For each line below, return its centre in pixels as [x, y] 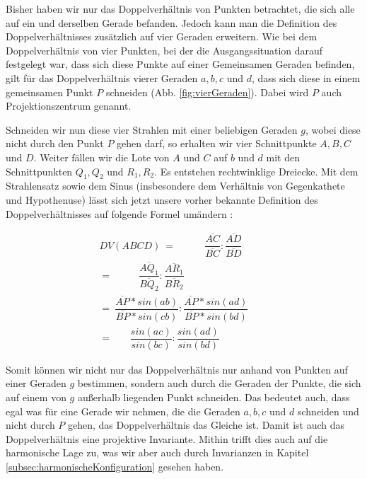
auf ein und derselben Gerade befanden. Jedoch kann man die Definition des [171, 22]
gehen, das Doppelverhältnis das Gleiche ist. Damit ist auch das [206, 425]
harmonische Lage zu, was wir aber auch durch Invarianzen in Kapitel [157, 452]
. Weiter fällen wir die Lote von [101, 157]
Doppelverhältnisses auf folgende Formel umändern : [120, 213]
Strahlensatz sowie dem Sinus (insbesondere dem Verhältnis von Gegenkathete [175, 186]
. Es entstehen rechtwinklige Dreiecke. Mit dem [256, 171]
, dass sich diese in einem [306, 77]
